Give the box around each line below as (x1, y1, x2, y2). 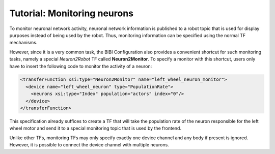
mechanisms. (9, 40, 38, 46)
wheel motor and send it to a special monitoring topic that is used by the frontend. (9, 125, 182, 132)
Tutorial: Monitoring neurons (9, 8, 133, 19)
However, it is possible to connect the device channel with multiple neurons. (9, 142, 169, 148)
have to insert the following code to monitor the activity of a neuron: (9, 63, 152, 69)
